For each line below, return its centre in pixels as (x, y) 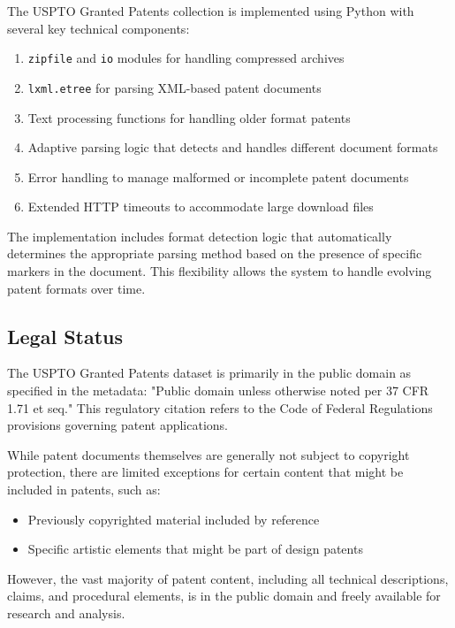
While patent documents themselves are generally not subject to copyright (209, 454)
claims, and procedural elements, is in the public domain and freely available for (224, 596)
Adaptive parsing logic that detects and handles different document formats (233, 147)
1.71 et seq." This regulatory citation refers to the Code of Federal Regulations (220, 407)
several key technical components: (99, 28)
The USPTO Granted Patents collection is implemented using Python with (211, 11)
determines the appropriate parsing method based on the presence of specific (215, 253)
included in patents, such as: (84, 490)
